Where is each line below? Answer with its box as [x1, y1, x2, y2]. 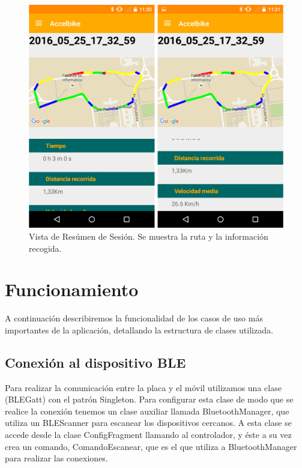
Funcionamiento [5, 277, 139, 302]
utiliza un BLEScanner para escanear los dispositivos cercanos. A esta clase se [5, 416, 292, 429]
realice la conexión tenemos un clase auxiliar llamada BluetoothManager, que [5, 404, 289, 417]
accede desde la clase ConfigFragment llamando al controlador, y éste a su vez [5, 428, 292, 441]
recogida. [29, 242, 62, 254]
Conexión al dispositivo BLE [5, 353, 186, 371]
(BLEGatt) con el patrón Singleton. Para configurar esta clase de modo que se [5, 393, 294, 406]
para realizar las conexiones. [5, 452, 108, 464]
